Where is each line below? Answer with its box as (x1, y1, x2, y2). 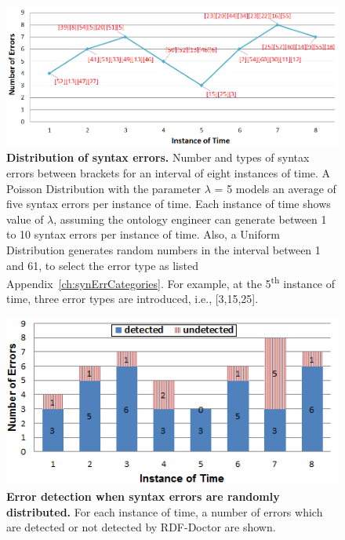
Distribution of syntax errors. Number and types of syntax (6, 149, 310, 166)
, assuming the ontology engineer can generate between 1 (53, 210, 327, 227)
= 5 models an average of (214, 180, 336, 196)
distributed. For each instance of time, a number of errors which (6, 503, 323, 520)
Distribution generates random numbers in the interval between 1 (6, 242, 321, 258)
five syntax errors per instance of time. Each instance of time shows (6, 195, 331, 212)
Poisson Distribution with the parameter (6, 180, 202, 196)
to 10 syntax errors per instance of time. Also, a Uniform (6, 226, 280, 243)
